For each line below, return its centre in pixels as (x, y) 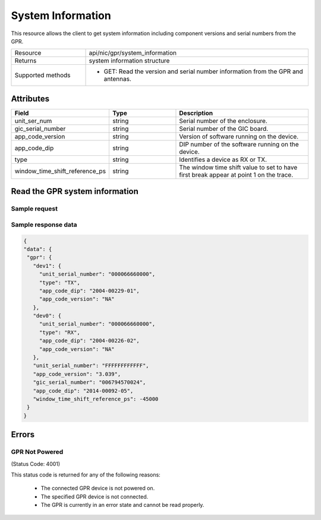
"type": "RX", (59, 332)
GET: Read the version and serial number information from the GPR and (203, 71)
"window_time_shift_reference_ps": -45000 (96, 399)
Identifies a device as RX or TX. (223, 159)
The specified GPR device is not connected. (95, 496)
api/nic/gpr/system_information (133, 53)
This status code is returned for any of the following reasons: (86, 474)
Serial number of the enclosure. (223, 121)
